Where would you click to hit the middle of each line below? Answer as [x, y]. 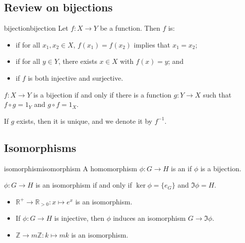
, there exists [78, 61]
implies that [152, 44]
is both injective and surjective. [76, 77]
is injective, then [79, 218]
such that [217, 94]
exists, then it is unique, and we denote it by [84, 121]
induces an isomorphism [149, 218]
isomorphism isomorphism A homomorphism [71, 168]
